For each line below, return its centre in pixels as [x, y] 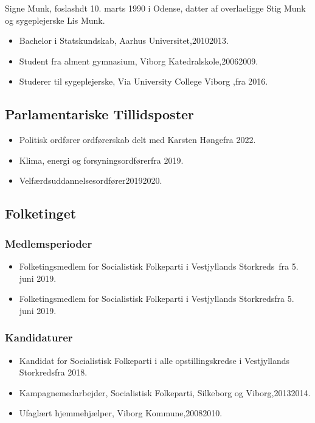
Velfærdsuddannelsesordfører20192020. [91, 180]
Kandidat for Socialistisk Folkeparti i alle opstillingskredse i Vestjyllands [154, 360]
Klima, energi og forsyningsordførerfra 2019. [101, 160]
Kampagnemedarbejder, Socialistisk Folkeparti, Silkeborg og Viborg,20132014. [165, 392]
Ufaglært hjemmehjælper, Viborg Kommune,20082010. [121, 413]
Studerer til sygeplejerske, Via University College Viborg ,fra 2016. [144, 81]
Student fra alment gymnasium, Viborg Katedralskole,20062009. [139, 61]
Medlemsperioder [49, 243]
